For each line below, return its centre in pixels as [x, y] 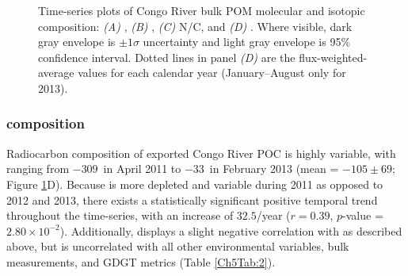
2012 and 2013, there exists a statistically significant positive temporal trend [192, 199]
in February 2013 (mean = [274, 169]
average [56, 73]
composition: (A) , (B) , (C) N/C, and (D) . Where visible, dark [195, 26]
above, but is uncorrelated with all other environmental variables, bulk [178, 246]
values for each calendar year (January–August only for [212, 73]
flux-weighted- [333, 57]
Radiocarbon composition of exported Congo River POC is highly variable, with [201, 153]
